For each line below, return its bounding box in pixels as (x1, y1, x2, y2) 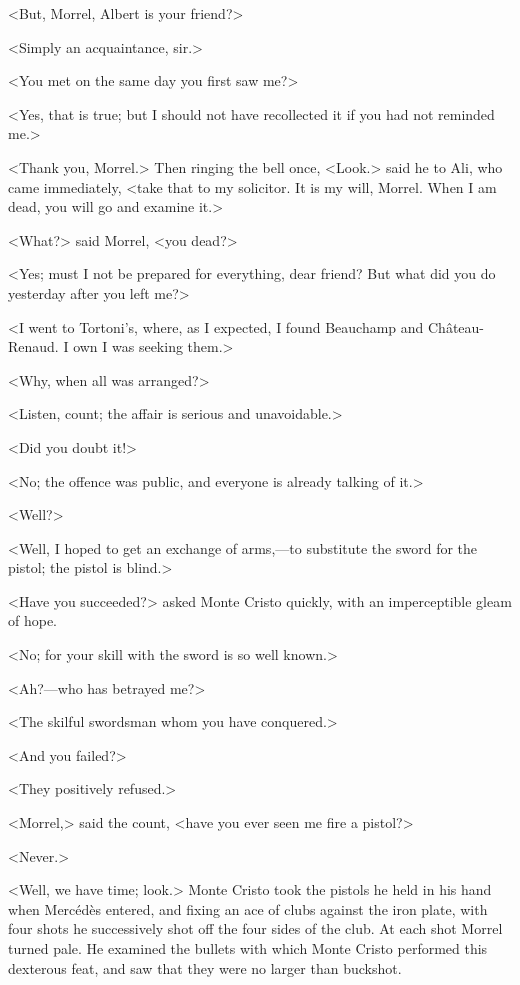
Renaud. (8, 336, 59, 357)
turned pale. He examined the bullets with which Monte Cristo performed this (8, 938, 488, 958)
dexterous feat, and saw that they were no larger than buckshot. (8, 957, 402, 978)
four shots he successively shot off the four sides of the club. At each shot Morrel (8, 918, 503, 939)
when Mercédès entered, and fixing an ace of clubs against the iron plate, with (8, 898, 488, 919)
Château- (428, 316, 485, 337)
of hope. (8, 610, 58, 631)
